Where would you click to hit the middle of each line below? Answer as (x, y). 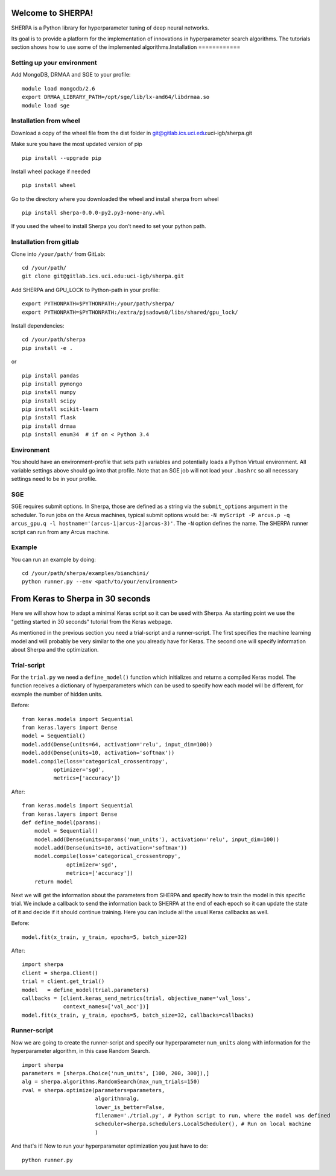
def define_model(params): (62, 822)
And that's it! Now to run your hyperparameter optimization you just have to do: (109, 1146)
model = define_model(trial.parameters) (86, 990)
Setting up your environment (54, 63)
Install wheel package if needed (51, 171)
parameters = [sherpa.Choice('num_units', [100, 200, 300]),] (116, 1073)
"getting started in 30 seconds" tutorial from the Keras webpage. (92, 621)
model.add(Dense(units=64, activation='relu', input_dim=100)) (117, 744)
